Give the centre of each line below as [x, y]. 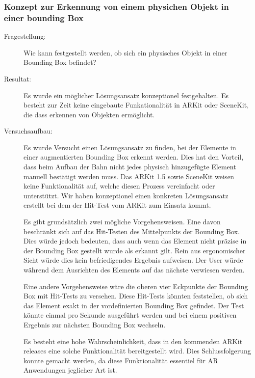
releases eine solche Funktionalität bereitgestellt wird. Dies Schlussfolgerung [137, 351]
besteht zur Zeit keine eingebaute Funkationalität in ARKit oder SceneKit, [136, 105]
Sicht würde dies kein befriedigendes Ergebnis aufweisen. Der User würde [133, 260]
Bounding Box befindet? [60, 62]
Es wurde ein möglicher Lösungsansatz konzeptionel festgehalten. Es [126, 95]
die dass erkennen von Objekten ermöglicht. [89, 114]
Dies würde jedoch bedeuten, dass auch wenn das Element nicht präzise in [135, 241]
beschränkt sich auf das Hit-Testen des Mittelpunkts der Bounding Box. [132, 231]
